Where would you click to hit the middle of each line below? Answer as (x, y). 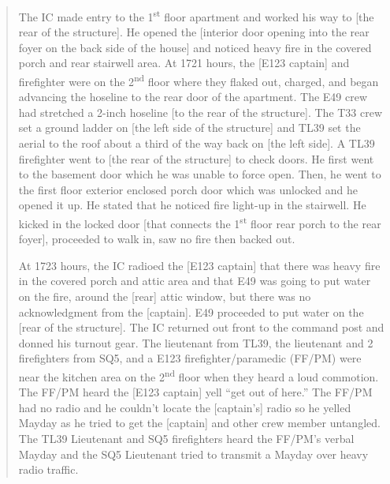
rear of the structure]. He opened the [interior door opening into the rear (194, 32)
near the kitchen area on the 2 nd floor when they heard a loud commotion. (199, 375)
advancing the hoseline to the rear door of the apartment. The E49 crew (193, 97)
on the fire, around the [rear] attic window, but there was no (165, 296)
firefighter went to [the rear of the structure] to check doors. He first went (196, 158)
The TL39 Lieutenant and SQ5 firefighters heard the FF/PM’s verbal (186, 439)
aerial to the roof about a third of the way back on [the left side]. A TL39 (197, 143)
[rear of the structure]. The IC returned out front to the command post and (201, 327)
